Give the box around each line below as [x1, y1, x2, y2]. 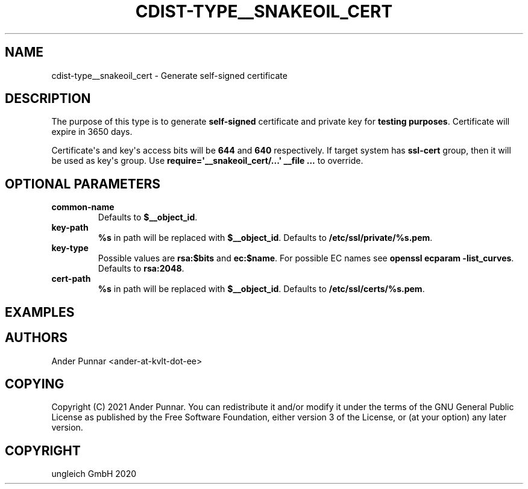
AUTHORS [5, 330, 68, 346]
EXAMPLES [5, 304, 75, 320]
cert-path [51, 273, 91, 284]
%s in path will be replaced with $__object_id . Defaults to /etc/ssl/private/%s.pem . [98, 232, 433, 243]
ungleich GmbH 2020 [51, 469, 137, 479]
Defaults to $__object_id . [98, 212, 198, 223]
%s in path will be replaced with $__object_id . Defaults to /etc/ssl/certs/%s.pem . [98, 284, 425, 294]
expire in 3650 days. [51, 126, 133, 137]
